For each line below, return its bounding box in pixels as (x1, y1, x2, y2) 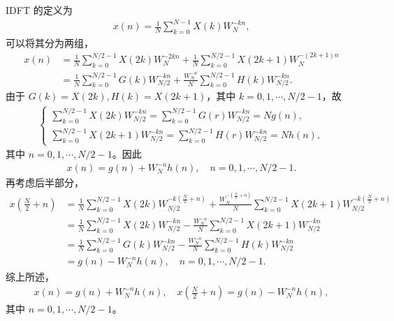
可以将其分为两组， (6, 35, 94, 50)
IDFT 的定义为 (6, 3, 73, 17)
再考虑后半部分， (6, 175, 84, 190)
